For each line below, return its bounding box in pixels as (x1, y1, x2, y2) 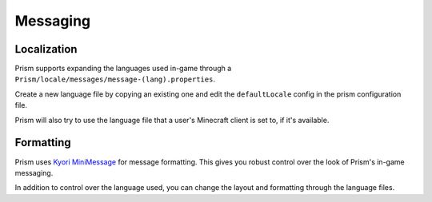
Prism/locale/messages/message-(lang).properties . (14, 74, 216, 84)
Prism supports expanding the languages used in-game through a (14, 64, 232, 73)
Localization (14, 42, 78, 56)
